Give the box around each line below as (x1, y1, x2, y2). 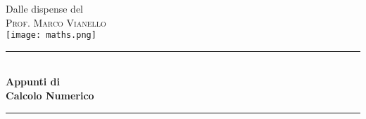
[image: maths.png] (6, 30, 96, 41)
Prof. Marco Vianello (6, 15, 106, 29)
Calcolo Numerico (6, 88, 94, 103)
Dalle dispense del (6, 1, 84, 15)
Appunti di (6, 74, 60, 89)
